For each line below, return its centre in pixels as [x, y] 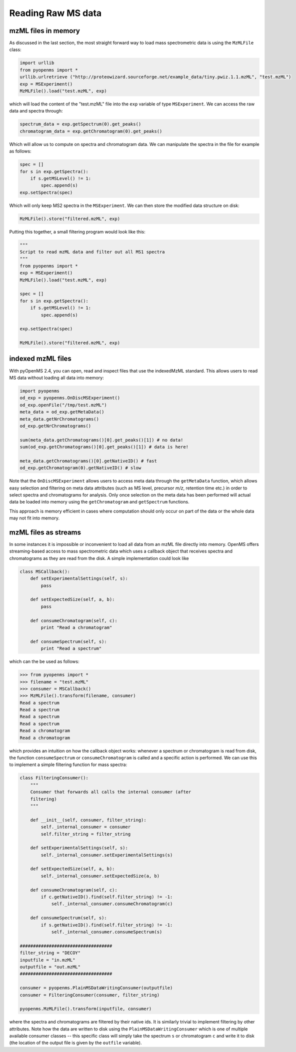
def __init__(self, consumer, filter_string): [88, 820]
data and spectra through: [36, 111]
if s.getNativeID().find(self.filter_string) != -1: [107, 925]
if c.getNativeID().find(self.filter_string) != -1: [107, 897]
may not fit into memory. [34, 518]
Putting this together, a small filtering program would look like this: [77, 231]
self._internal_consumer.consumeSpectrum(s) [107, 932]
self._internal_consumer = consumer [86, 827]
